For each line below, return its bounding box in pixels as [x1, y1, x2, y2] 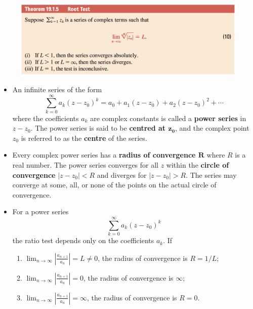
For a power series [12, 206, 69, 217]
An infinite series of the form [12, 84, 102, 94]
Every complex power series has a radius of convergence [12, 149, 196, 160]
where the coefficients [12, 112, 79, 123]
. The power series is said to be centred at [30, 123, 166, 133]
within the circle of [166, 160, 229, 170]
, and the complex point [175, 123, 249, 133]
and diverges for [97, 169, 147, 180]
